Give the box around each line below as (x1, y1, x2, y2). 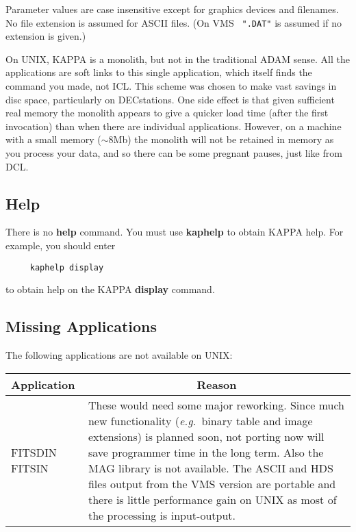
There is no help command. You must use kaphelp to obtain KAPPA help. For (5, 225, 344, 239)
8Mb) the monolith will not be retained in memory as (108, 132, 334, 147)
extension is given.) (5, 29, 86, 43)
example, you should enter (5, 238, 116, 252)
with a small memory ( (5, 132, 101, 147)
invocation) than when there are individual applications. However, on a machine (5, 118, 342, 133)
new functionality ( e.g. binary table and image (88, 412, 313, 429)
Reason (196, 376, 237, 392)
